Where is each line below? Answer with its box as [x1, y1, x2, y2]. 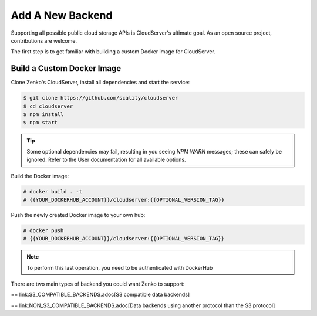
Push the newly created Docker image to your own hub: [11, 211, 146, 218]
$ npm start [23, 119, 58, 126]
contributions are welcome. [11, 37, 77, 44]
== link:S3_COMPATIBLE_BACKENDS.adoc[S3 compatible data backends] [11, 291, 190, 298]
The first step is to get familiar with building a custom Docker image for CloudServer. [11, 48, 215, 55]
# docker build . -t [23, 188, 82, 195]
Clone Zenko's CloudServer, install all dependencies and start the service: [11, 79, 190, 86]
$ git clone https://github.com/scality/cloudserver [23, 94, 178, 101]
